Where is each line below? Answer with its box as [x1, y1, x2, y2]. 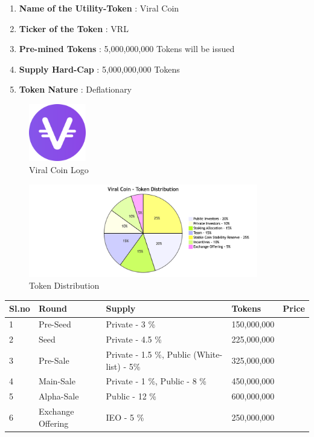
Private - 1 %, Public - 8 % [106, 375, 207, 387]
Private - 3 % [106, 318, 156, 330]
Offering [38, 416, 69, 429]
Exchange [38, 405, 74, 418]
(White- [193, 348, 223, 361]
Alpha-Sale [38, 390, 79, 402]
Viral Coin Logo [29, 163, 89, 176]
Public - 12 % [106, 390, 156, 402]
